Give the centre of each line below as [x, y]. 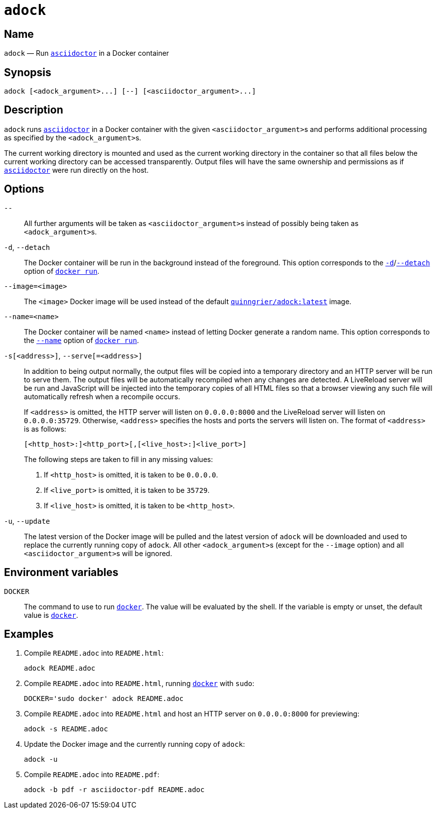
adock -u [41, 759]
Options [24, 189]
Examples [29, 634]
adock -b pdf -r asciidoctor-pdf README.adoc [114, 790]
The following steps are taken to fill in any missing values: [119, 459]
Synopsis [28, 72]
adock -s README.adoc [66, 729]
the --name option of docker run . [81, 340]
